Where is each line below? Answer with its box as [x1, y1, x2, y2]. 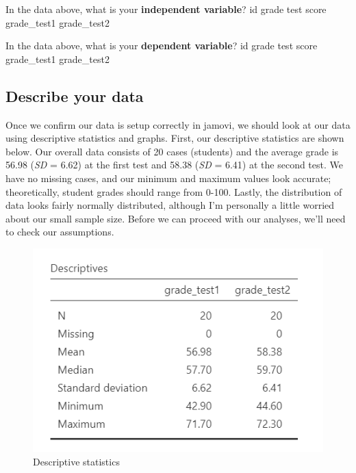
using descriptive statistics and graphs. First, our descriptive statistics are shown [5, 131, 344, 145]
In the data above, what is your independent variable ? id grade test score [5, 2, 327, 16]
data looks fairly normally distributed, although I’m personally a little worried [5, 198, 335, 212]
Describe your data [5, 85, 144, 106]
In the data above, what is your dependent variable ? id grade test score [5, 38, 318, 53]
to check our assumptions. [5, 225, 114, 239]
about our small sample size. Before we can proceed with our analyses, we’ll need [5, 211, 346, 225]
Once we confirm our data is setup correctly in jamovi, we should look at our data [5, 117, 351, 131]
